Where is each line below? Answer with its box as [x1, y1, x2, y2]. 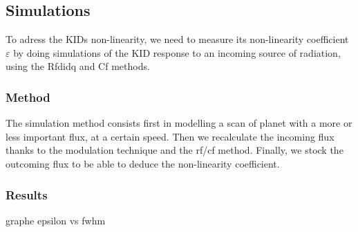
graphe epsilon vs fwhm [6, 213, 106, 227]
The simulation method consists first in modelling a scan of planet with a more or [6, 116, 352, 130]
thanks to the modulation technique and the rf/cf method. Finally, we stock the [6, 143, 343, 157]
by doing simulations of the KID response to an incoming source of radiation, [13, 45, 341, 60]
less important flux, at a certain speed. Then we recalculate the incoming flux [6, 129, 335, 143]
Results [6, 186, 48, 203]
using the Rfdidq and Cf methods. [6, 59, 150, 73]
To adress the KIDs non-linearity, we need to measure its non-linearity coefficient [6, 32, 349, 46]
